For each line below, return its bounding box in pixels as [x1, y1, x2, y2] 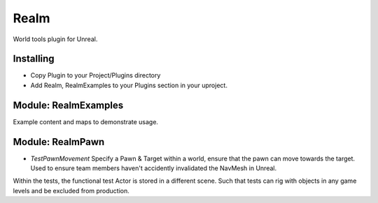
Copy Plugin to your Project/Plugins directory [30, 71, 161, 80]
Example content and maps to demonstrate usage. [13, 117, 159, 126]
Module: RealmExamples [13, 99, 124, 111]
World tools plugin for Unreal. [13, 35, 98, 43]
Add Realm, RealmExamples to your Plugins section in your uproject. [30, 81, 227, 89]
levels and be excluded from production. [13, 186, 129, 195]
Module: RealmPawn [13, 136, 105, 148]
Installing [13, 53, 55, 65]
